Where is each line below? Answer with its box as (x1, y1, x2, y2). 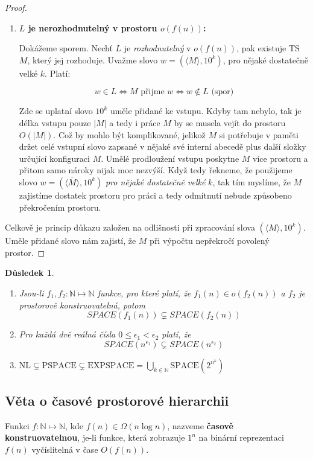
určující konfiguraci (19, 152, 90, 164)
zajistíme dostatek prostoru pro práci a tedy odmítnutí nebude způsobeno (19, 188, 292, 201)
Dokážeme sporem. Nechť (19, 42, 113, 54)
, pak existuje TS (236, 42, 300, 54)
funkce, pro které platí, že (97, 286, 191, 299)
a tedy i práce (109, 116, 160, 129)
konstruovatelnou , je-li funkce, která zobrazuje (5, 431, 185, 444)
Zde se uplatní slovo (19, 104, 93, 117)
